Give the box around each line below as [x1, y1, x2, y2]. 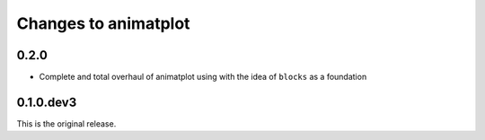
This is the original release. [16, 118, 117, 129]
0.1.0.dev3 [16, 94, 77, 109]
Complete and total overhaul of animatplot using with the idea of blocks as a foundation [39, 72, 367, 83]
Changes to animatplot [16, 13, 190, 33]
